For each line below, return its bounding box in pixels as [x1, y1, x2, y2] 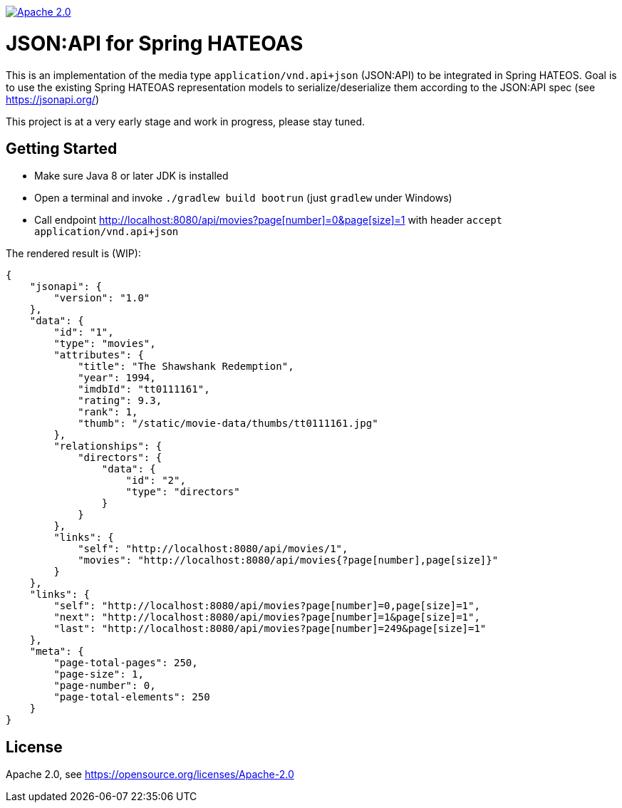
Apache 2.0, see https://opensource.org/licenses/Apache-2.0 [6, 768, 294, 781]
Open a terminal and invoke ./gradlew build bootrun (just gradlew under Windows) [34, 192, 452, 204]
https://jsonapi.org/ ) [6, 93, 99, 105]
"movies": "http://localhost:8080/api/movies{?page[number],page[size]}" [78, 554, 499, 566]
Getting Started [6, 139, 118, 157]
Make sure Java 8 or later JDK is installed [34, 170, 229, 182]
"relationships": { [53, 440, 162, 452]
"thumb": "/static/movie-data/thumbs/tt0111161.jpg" [78, 418, 378, 430]
